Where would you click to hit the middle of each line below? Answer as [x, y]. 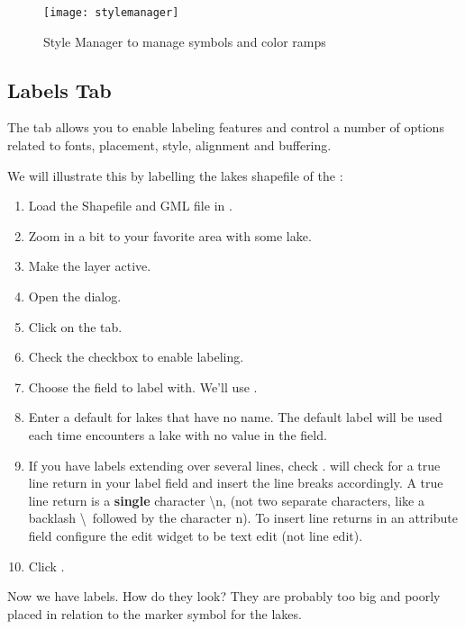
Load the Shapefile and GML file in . [130, 206]
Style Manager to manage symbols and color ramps [185, 41]
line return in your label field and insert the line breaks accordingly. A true [236, 483]
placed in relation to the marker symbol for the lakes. [155, 613]
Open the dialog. [75, 297]
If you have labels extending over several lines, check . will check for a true [234, 465]
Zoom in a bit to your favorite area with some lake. [170, 235]
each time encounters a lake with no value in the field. [178, 434]
